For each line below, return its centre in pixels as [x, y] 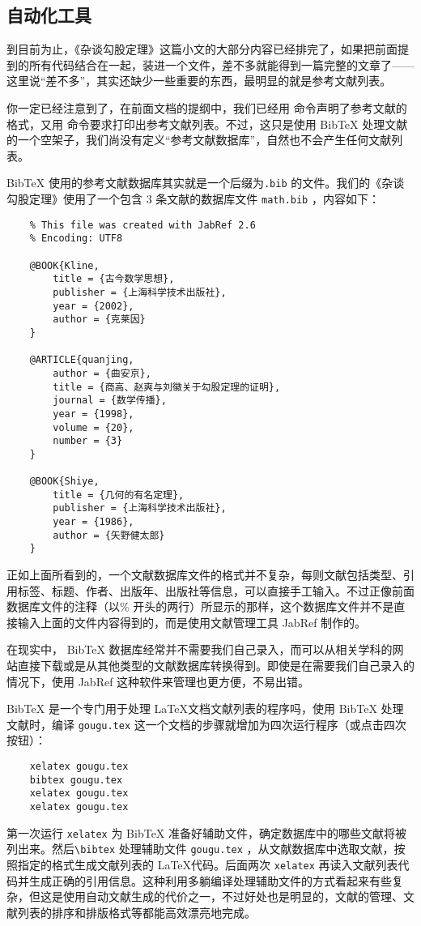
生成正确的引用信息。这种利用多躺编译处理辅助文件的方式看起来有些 [210, 880]
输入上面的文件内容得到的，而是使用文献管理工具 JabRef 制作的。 [192, 622]
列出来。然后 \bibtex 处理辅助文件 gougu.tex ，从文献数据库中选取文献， [200, 849]
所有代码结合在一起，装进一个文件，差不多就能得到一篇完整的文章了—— [221, 64]
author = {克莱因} [99, 320]
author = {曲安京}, [102, 373]
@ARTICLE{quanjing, [82, 360]
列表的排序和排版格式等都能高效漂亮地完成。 [136, 912]
